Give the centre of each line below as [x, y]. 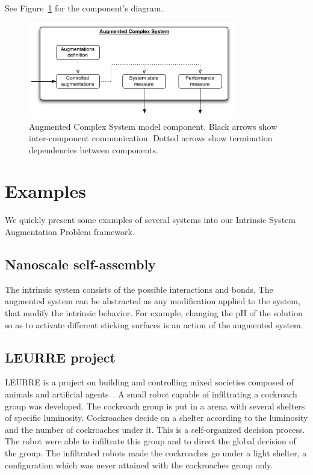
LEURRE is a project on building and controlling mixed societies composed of [149, 382]
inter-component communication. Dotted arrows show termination [151, 138]
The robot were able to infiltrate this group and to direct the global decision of [150, 441]
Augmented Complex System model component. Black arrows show [153, 126]
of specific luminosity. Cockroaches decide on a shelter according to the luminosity [156, 418]
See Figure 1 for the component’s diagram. [84, 8]
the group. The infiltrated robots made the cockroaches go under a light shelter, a [156, 452]
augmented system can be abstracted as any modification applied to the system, [153, 301]
